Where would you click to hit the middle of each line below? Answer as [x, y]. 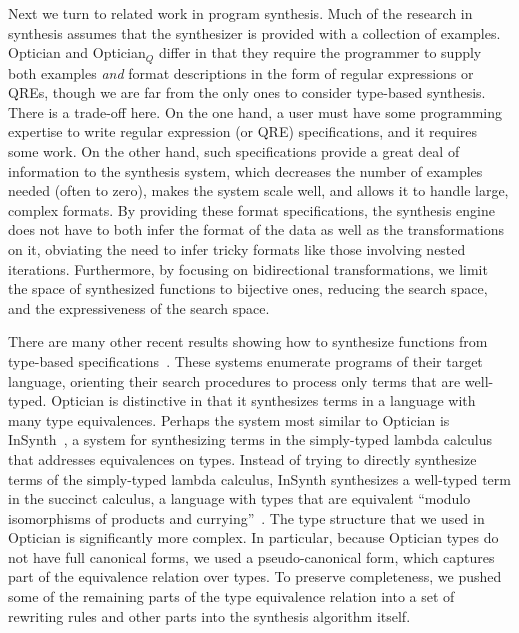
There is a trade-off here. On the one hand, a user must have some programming [255, 111]
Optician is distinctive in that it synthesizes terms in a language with [263, 400]
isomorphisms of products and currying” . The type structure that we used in [246, 517]
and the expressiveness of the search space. [139, 307]
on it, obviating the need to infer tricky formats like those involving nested [237, 248]
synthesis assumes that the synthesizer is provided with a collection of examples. [254, 32]
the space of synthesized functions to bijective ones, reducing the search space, [248, 288]
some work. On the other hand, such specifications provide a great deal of [234, 151]
